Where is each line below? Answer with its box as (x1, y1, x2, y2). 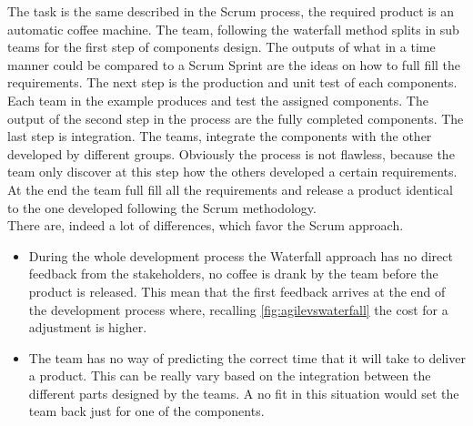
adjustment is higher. (28, 318, 147, 337)
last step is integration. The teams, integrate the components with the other (7, 127, 432, 146)
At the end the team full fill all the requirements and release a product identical (7, 179, 453, 198)
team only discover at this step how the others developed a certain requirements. (7, 162, 458, 181)
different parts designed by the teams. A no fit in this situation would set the (28, 383, 459, 402)
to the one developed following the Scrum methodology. (7, 198, 317, 217)
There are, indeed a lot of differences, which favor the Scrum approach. (7, 216, 404, 235)
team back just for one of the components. (28, 401, 265, 421)
